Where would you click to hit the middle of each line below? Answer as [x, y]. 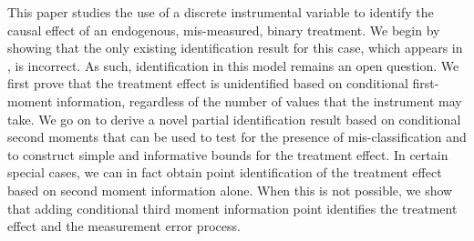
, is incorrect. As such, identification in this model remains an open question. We [233, 65]
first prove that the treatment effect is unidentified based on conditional [208, 83]
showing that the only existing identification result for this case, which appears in [235, 48]
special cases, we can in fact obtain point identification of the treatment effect [225, 172]
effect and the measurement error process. [124, 226]
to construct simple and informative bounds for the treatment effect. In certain [228, 154]
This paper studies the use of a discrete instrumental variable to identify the [221, 12]
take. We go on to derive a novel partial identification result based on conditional [234, 119]
